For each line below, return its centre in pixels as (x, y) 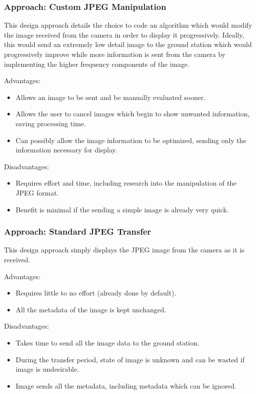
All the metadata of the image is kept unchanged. (91, 309)
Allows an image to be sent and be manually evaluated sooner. (111, 97)
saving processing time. (51, 123)
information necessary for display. (66, 150)
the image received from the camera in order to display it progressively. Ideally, (124, 34)
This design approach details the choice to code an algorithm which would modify (128, 25)
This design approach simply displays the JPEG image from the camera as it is (124, 250)
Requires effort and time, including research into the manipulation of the (126, 183)
